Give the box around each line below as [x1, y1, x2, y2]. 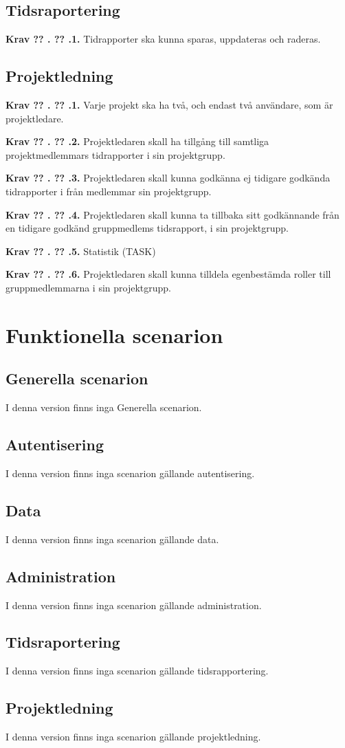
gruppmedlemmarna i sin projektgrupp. [5, 280, 172, 294]
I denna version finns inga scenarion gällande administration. [5, 597, 262, 612]
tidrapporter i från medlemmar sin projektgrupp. [5, 184, 212, 198]
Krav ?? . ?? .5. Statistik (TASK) [5, 243, 156, 258]
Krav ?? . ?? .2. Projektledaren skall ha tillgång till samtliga [5, 134, 269, 148]
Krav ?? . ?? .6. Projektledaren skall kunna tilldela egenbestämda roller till [5, 267, 331, 281]
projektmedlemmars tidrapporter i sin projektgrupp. [5, 147, 225, 162]
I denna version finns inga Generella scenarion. [5, 400, 202, 415]
